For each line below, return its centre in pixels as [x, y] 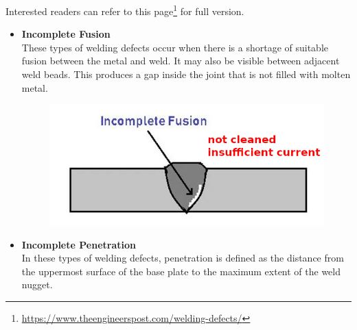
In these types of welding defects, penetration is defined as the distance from [183, 258]
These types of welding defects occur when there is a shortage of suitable [175, 47]
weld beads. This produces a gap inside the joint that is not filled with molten [186, 74]
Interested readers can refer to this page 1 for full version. [125, 10]
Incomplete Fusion [66, 34]
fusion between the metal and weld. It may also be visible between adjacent [181, 61]
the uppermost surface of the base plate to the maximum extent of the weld [181, 271]
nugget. [37, 284]
